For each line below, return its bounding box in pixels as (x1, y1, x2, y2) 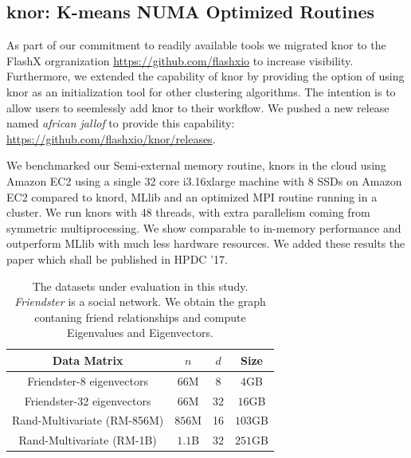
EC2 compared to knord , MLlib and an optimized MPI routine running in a (6, 188, 378, 205)
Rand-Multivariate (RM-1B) (18, 432, 157, 448)
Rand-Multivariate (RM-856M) (12, 412, 164, 429)
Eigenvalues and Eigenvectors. (67, 324, 213, 341)
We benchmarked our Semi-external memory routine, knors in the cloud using (6, 157, 386, 174)
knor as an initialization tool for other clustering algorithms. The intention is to (6, 83, 396, 100)
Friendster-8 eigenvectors (27, 372, 148, 389)
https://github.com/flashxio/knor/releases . (6, 130, 216, 147)
